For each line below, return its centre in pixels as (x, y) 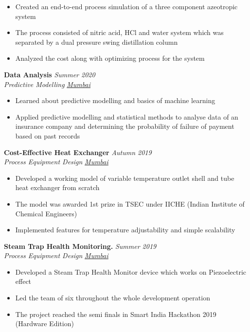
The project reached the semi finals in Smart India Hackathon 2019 (116, 314)
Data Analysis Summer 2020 (50, 74)
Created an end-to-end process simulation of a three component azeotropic (126, 6)
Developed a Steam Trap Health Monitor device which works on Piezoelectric (131, 271)
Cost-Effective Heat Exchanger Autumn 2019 (78, 152)
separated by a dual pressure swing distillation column (97, 42)
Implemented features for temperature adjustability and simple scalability (125, 230)
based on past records (48, 135)
